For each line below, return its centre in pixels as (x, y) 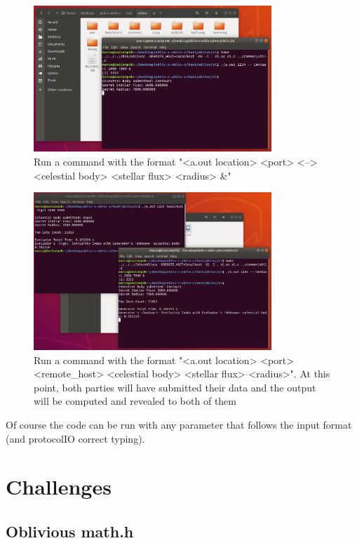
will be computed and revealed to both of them (135, 401)
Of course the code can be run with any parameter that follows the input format (179, 424)
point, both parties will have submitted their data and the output (175, 387)
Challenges (59, 487)
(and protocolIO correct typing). (75, 438)
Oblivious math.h (70, 531)
